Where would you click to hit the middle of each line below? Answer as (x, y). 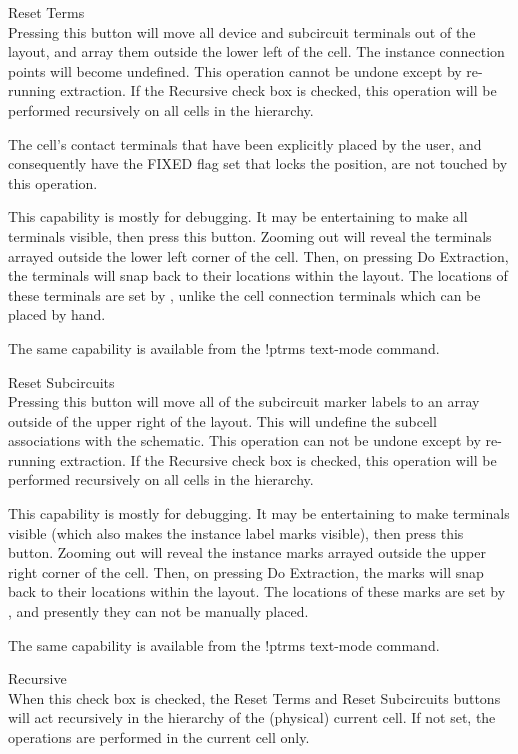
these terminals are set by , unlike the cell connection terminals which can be (244, 294)
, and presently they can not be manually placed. (158, 611)
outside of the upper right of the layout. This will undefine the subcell (222, 420)
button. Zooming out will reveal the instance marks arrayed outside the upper (247, 552)
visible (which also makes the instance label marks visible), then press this (236, 532)
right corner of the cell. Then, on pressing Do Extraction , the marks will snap (246, 571)
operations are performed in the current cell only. (159, 737)
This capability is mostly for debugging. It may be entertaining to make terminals (259, 513)
